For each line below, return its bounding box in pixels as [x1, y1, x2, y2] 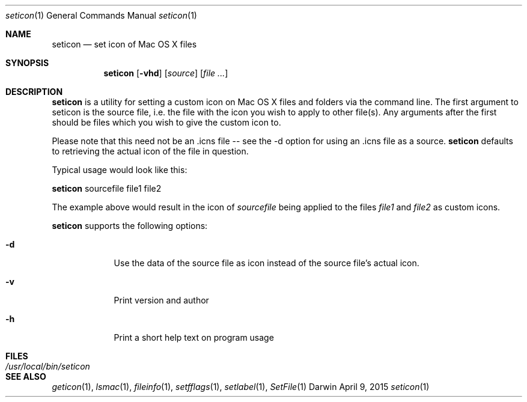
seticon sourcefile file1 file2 [52, 183, 162, 193]
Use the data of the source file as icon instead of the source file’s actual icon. [114, 258, 419, 268]
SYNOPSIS [5, 58, 49, 68]
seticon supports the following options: [52, 221, 208, 231]
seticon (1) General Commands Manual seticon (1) [5, 10, 197, 20]
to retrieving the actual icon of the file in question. [52, 146, 249, 156]
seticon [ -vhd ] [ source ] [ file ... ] [103, 68, 228, 78]
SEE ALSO [5, 371, 46, 382]
